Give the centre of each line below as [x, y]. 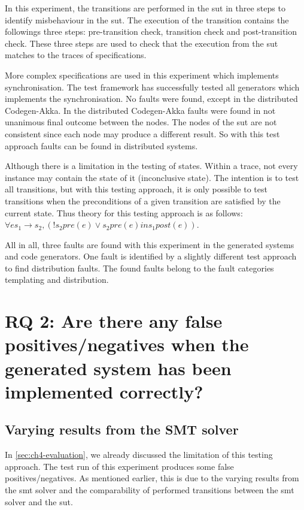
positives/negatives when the [127, 344]
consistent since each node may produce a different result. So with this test [142, 133]
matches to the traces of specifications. [76, 55]
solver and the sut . [39, 501]
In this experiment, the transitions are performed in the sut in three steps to [145, 8]
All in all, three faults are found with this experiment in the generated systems [150, 244]
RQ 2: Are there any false [114, 321]
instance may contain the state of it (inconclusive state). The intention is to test [152, 177]
